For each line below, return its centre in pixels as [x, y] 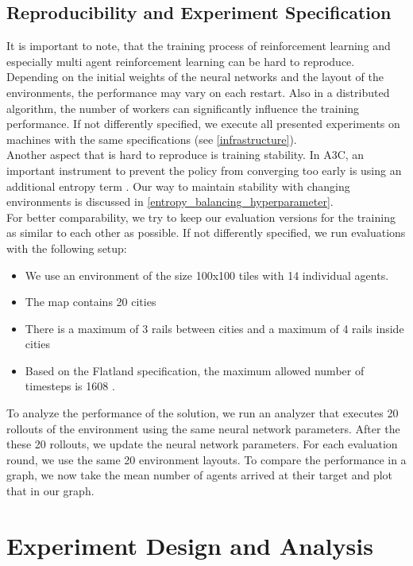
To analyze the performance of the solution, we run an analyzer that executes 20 [203, 413]
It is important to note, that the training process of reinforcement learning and [199, 46]
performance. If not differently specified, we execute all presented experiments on [203, 124]
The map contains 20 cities [91, 302]
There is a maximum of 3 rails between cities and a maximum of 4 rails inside [214, 328]
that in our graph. [50, 491]
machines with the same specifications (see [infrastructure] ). [152, 139]
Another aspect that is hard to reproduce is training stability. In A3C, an [185, 155]
